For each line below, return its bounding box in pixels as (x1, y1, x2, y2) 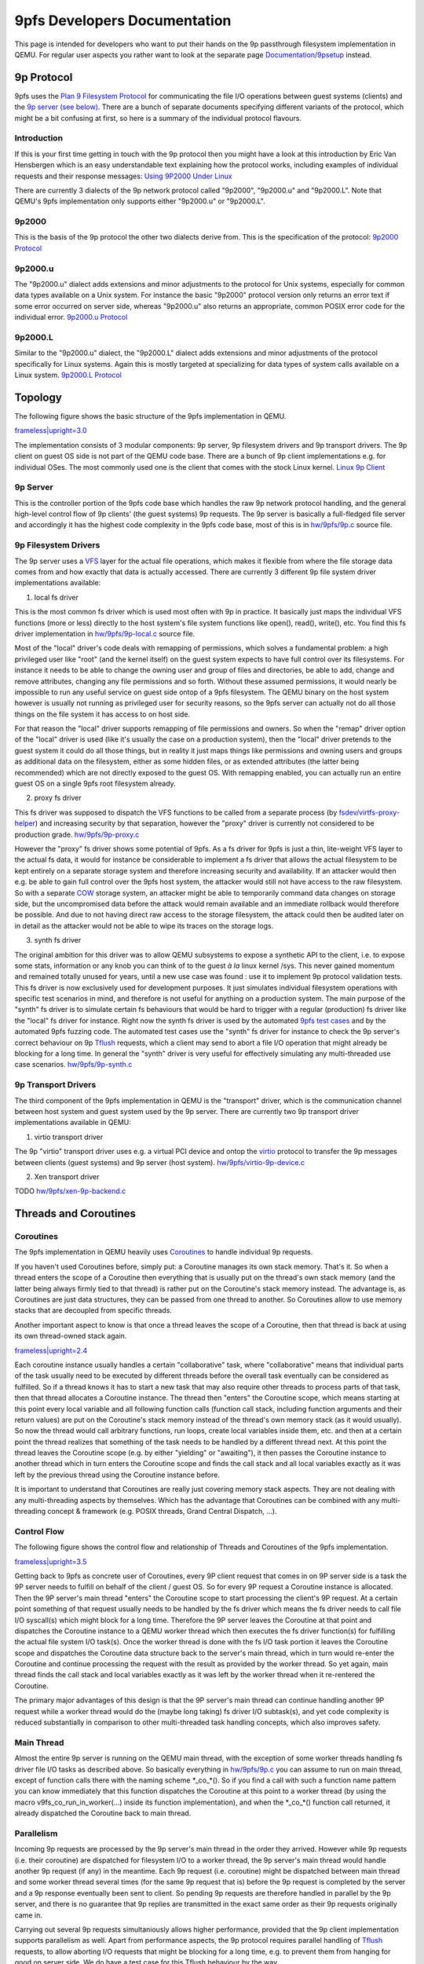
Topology (14, 390, 62, 404)
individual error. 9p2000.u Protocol (14, 313, 128, 322)
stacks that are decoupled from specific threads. (14, 1306, 173, 1315)
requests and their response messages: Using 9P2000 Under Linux (14, 171, 232, 181)
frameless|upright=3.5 (14, 1556, 87, 1566)
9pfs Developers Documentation (14, 12, 232, 29)
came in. (14, 1910, 43, 1920)
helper (14, 819, 35, 828)
